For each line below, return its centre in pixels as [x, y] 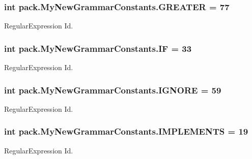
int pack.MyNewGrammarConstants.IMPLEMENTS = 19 [126, 131]
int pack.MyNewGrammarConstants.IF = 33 [98, 48]
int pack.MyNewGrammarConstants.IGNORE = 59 [113, 90]
